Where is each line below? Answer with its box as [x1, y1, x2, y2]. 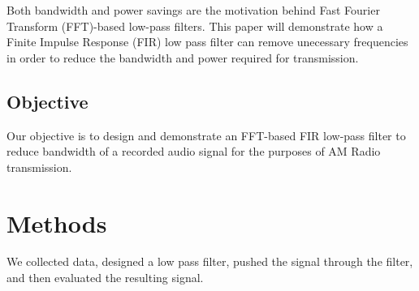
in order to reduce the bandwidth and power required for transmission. [6, 49, 359, 66]
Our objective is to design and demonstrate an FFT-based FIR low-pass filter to [6, 126, 406, 143]
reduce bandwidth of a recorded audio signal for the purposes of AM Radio [6, 143, 381, 160]
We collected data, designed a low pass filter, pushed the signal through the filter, [6, 253, 413, 270]
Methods [6, 206, 107, 239]
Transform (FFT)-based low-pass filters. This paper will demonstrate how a [6, 17, 383, 34]
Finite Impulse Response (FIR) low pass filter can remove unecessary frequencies [6, 33, 408, 50]
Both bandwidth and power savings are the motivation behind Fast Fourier [6, 2, 380, 18]
